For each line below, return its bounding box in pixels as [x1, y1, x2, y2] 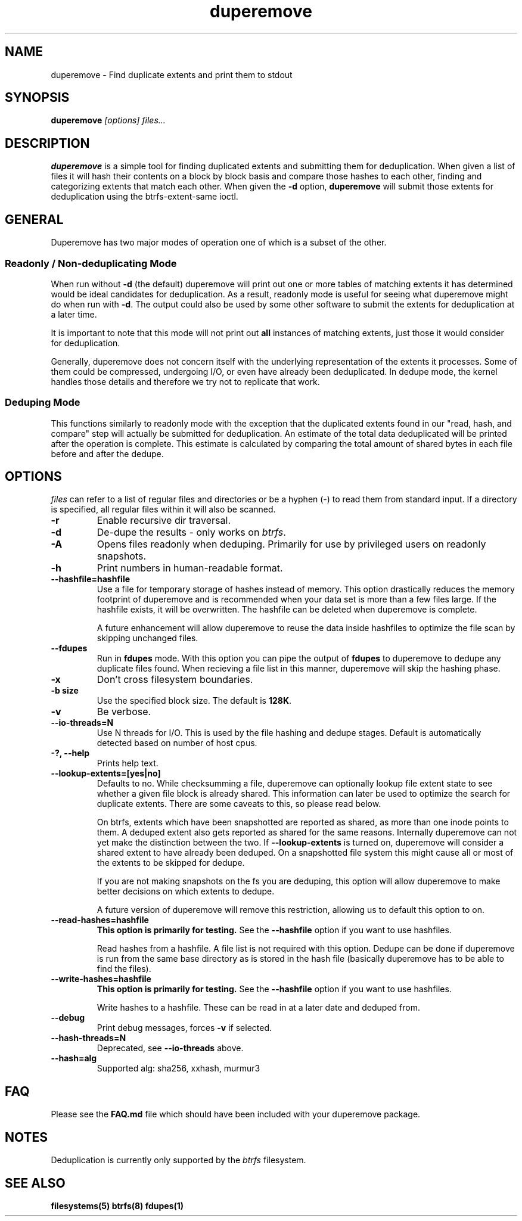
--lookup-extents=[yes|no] [51, 768, 161, 779]
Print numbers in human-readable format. [97, 562, 283, 574]
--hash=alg [51, 1053, 97, 1064]
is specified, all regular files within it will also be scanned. [51, 504, 276, 515]
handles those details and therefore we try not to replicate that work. [51, 376, 320, 387]
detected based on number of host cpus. [97, 738, 257, 748]
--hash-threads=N [51, 1033, 126, 1043]
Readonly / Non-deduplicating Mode [5, 257, 177, 269]
